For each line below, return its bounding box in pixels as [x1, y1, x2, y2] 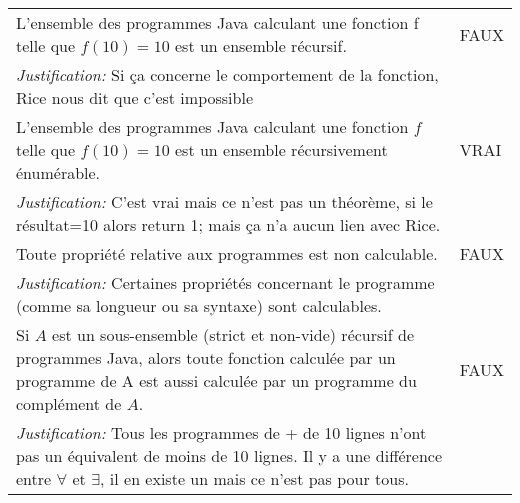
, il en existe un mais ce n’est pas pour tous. [100, 467, 409, 490]
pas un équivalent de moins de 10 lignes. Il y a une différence [16, 444, 443, 467]
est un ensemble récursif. [174, 34, 347, 57]
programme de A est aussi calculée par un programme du [16, 369, 417, 392]
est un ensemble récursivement [174, 138, 388, 161]
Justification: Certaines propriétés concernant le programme [16, 271, 435, 294]
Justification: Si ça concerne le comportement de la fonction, [16, 63, 439, 86]
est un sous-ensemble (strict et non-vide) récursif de [52, 323, 414, 346]
